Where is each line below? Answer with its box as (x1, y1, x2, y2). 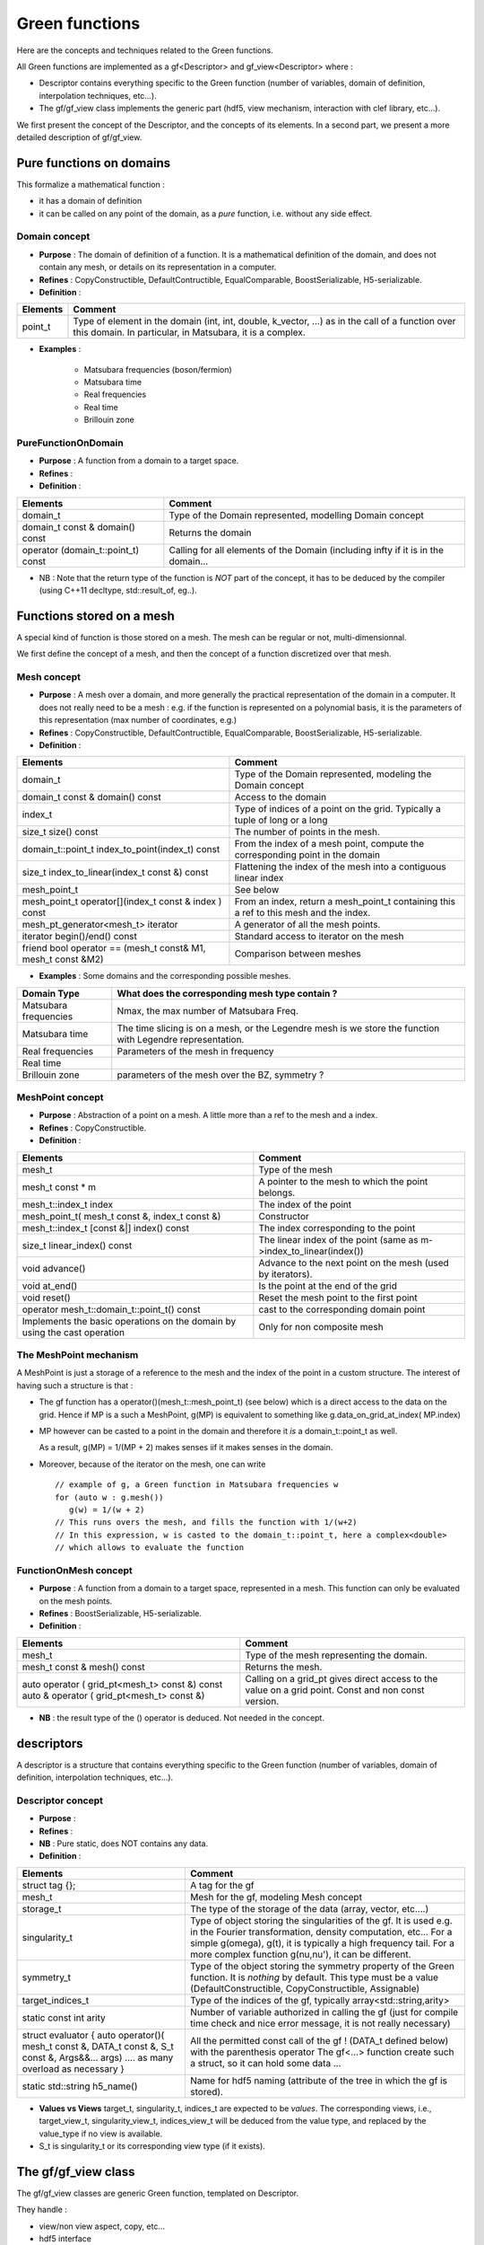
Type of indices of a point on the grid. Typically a (234, 803, 441, 815)
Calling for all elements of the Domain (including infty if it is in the (169, 543, 444, 556)
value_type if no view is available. (39, 2128, 163, 2139)
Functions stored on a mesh (16, 608, 175, 623)
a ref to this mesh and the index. (234, 907, 371, 920)
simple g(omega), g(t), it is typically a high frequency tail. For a (189, 1936, 454, 1949)
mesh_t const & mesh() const (22, 1660, 145, 1673)
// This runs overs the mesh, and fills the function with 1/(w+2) (55, 1518, 358, 1527)
